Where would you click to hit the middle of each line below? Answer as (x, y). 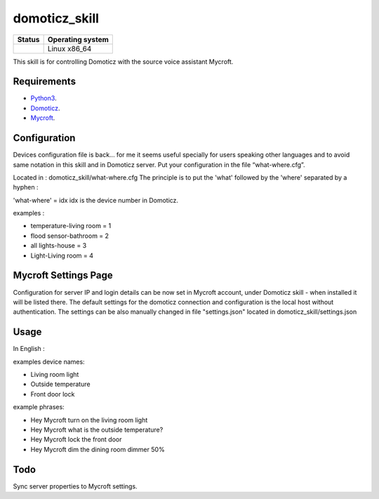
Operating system (78, 39)
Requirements (45, 82)
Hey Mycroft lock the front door (76, 439)
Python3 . (44, 98)
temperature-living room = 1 (71, 226)
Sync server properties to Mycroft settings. (75, 486)
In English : (29, 349)
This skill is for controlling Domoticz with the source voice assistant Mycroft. (123, 61)
